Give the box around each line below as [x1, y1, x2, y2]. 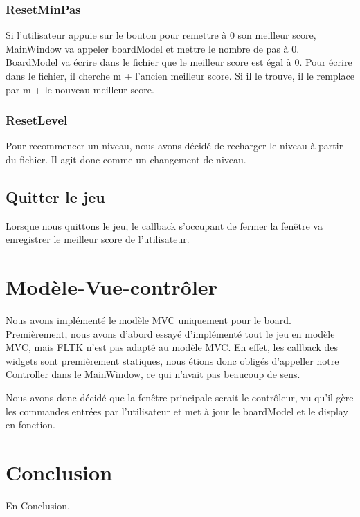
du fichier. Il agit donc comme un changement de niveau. [6, 152, 246, 166]
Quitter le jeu [6, 185, 105, 207]
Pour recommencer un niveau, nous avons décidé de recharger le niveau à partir [6, 138, 343, 153]
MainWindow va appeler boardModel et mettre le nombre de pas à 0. [6, 41, 300, 55]
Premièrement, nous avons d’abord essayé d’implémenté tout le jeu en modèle [6, 326, 335, 341]
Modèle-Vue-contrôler [6, 273, 217, 301]
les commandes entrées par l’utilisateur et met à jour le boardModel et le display [6, 403, 348, 418]
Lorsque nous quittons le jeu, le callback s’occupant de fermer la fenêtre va [6, 218, 323, 233]
